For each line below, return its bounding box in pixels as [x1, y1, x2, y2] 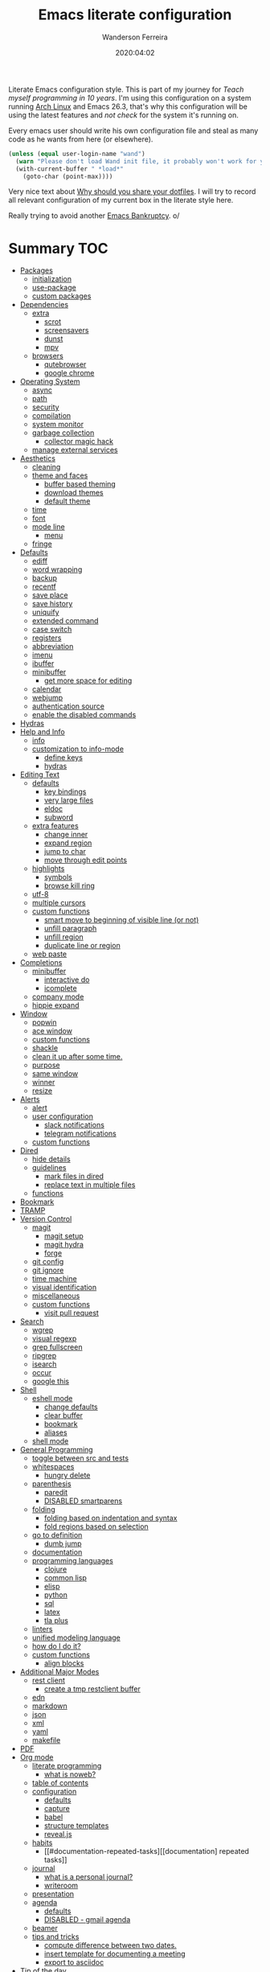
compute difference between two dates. [43, 1941, 177, 1950]
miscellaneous [31, 1291, 80, 1300]
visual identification [31, 1283, 97, 1292]
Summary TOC [8, 239, 108, 257]
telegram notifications [43, 1128, 117, 1139]
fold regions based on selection [43, 1522, 149, 1531]
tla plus [43, 1616, 68, 1625]
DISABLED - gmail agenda [43, 1915, 131, 1925]
